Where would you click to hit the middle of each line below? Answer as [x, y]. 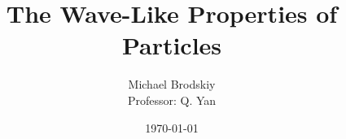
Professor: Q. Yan [172, 100]
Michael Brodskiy [172, 84]
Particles [172, 45]
